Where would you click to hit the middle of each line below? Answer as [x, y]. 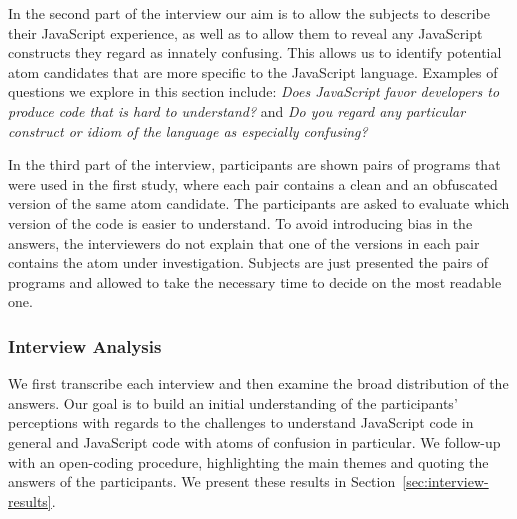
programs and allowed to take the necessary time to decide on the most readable [255, 281]
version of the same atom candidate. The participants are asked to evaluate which [259, 203]
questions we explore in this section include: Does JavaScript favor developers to [254, 91]
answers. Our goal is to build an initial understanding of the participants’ [233, 402]
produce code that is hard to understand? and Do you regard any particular [237, 110]
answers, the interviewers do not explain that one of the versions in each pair [244, 242]
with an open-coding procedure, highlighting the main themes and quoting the [248, 461]
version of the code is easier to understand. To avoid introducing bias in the [240, 222]
